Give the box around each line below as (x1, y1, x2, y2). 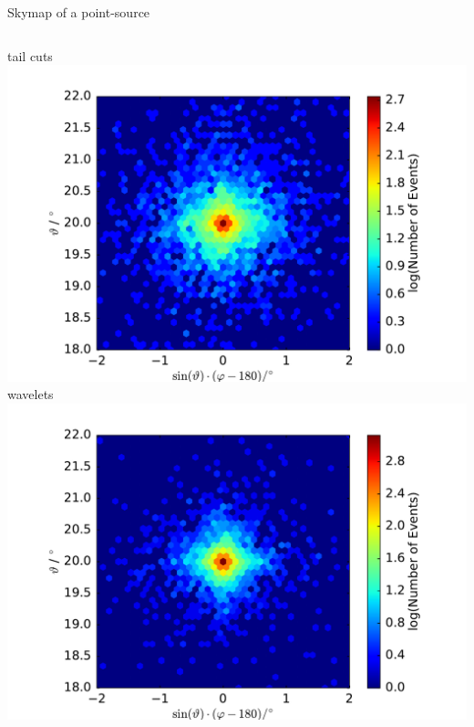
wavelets (7, 385, 54, 404)
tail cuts (7, 46, 53, 65)
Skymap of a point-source (7, 3, 150, 21)
